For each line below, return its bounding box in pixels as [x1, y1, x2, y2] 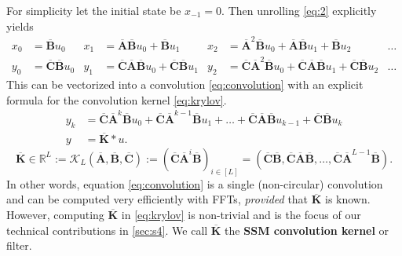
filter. [6, 237, 32, 254]
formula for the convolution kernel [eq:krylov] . [6, 91, 227, 108]
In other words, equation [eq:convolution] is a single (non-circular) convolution [6, 175, 383, 192]
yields [6, 17, 34, 34]
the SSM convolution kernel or [225, 221, 389, 238]
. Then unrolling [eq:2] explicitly [221, 2, 377, 18]
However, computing [6, 206, 104, 222]
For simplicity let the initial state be [6, 2, 181, 18]
